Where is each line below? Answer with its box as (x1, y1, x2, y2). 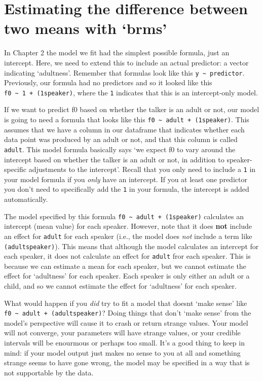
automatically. (4, 194, 48, 204)
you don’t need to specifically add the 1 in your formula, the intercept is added (4, 184, 249, 194)
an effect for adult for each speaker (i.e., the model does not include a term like (4, 230, 252, 241)
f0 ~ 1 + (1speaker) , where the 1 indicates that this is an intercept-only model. (4, 87, 258, 97)
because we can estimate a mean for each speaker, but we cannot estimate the (4, 260, 246, 271)
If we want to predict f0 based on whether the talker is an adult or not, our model (4, 104, 259, 115)
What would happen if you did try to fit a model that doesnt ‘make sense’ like (4, 297, 247, 308)
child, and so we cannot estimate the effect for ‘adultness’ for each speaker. (4, 281, 237, 291)
